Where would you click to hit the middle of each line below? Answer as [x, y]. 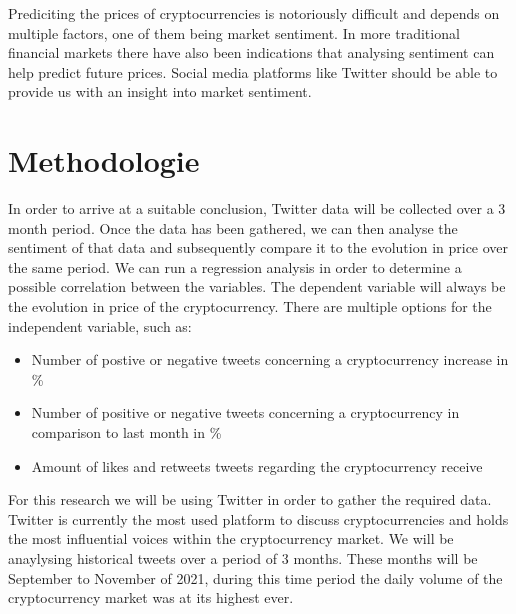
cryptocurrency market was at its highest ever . [151, 597]
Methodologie [104, 160]
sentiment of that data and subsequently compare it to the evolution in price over [258, 247]
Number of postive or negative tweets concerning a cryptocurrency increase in [270, 359]
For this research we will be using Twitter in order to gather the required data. [250, 499]
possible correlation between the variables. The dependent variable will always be [257, 286]
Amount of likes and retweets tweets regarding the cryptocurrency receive [257, 465]
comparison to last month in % [126, 432]
